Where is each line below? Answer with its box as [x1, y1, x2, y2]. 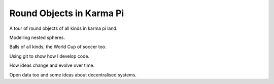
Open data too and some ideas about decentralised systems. [9, 71, 137, 78]
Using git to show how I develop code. [9, 53, 90, 59]
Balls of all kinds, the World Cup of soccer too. [9, 44, 107, 50]
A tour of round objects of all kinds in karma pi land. [9, 25, 118, 31]
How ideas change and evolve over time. [9, 62, 95, 68]
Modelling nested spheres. [9, 34, 65, 40]
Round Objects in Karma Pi [9, 8, 124, 19]
